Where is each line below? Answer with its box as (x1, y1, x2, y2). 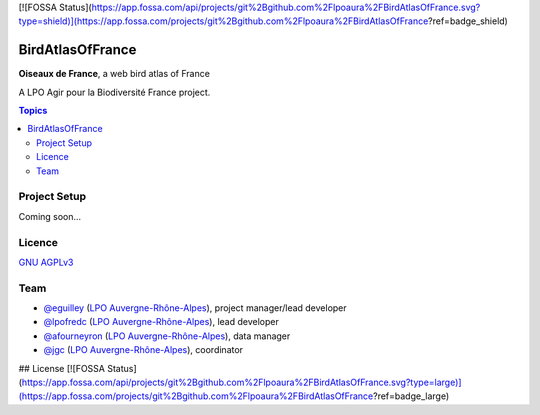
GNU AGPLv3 (18, 256, 74, 268)
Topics (18, 105, 48, 117)
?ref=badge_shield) (428, 15, 509, 27)
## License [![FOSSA (18, 362, 105, 374)
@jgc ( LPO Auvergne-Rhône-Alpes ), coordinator (43, 344, 244, 356)
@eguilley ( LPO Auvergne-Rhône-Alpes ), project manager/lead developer (43, 302, 347, 314)
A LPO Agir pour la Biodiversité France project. (18, 86, 211, 98)
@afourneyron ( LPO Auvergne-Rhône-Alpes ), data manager (43, 330, 291, 342)
